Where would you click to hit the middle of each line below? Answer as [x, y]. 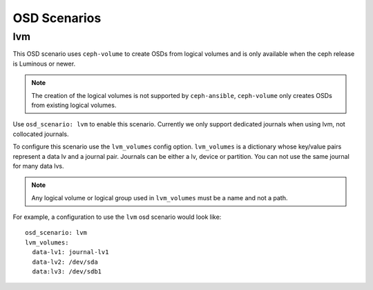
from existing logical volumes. [74, 105]
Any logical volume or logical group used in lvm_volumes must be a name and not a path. [160, 197]
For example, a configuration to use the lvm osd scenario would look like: [117, 217]
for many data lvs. [39, 166]
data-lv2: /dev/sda [65, 262]
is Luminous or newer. [44, 64]
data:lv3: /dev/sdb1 [67, 272]
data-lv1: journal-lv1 [70, 252]
